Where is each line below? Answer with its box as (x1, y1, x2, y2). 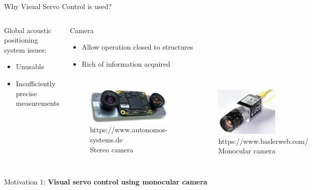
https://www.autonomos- (89, 124, 168, 135)
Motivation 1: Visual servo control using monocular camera (4, 176, 207, 186)
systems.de (89, 134, 123, 144)
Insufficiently (16, 78, 56, 88)
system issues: (4, 44, 47, 55)
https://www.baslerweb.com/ (218, 135, 308, 146)
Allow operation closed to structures (81, 42, 193, 52)
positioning (4, 35, 38, 45)
